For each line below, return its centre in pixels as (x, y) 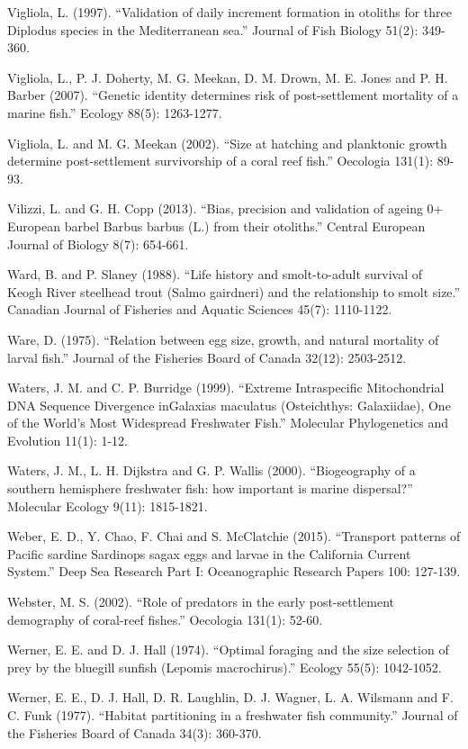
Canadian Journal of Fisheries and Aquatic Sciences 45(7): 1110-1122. (200, 309)
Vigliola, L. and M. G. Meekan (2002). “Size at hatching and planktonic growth (227, 143)
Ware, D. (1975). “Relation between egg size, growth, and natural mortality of (223, 339)
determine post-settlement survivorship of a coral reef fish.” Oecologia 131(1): (220, 161)
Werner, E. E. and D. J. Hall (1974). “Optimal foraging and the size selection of (228, 650)
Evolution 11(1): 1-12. (67, 440)
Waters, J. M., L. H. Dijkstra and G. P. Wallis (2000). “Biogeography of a (211, 470)
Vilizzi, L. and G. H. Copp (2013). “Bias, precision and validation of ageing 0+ (225, 208)
